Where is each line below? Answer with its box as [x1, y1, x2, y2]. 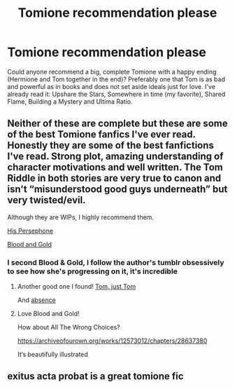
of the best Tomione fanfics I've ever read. [7, 128, 196, 141]
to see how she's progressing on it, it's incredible [7, 266, 178, 276]
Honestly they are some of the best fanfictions [7, 139, 215, 151]
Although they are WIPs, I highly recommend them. [7, 212, 154, 221]
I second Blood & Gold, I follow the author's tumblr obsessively [7, 257, 225, 267]
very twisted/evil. [7, 194, 86, 206]
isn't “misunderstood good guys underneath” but [7, 184, 228, 196]
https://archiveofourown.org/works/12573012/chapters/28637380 [17, 336, 208, 345]
